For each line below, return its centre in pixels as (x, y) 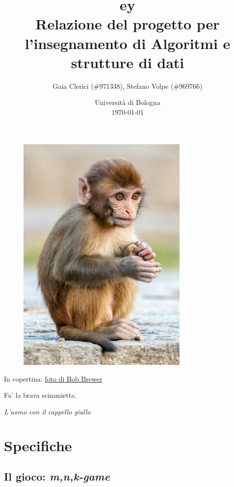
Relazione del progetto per (128, 24)
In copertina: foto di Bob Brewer (53, 378)
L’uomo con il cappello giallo (47, 412)
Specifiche (38, 445)
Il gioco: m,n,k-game (57, 476)
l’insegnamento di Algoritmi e (128, 43)
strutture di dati (128, 62)
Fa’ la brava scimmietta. (40, 395)
